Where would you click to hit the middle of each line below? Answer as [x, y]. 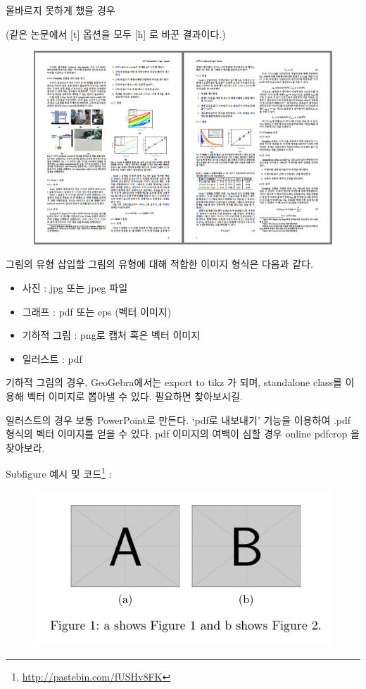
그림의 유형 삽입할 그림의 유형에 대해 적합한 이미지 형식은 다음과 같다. [159, 264]
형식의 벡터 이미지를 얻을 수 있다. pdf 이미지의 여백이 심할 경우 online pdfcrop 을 [183, 434]
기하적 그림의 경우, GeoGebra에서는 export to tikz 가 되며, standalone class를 [174, 382]
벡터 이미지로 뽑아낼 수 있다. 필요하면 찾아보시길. [135, 396]
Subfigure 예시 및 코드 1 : [59, 472]
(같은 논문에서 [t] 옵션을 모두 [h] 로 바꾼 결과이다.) [116, 33]
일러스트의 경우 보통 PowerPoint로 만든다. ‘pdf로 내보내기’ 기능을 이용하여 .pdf [178, 420]
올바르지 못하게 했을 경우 [61, 10]
